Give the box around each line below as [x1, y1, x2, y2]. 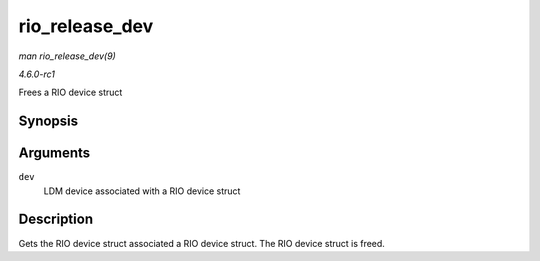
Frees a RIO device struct [18, 86, 123, 99]
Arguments [18, 145, 91, 162]
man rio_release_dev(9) [18, 50, 117, 62]
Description [18, 211, 94, 228]
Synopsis [18, 113, 79, 130]
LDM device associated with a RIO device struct [43, 185, 241, 197]
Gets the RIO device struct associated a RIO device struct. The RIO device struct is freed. [18, 237, 385, 249]
